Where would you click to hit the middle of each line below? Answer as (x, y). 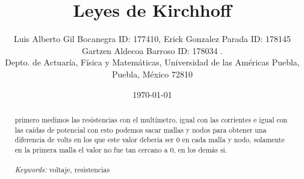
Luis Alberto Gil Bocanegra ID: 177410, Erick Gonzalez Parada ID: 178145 (152, 39)
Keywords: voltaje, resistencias (62, 170)
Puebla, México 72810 (152, 74)
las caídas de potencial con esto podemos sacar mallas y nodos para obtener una (141, 129)
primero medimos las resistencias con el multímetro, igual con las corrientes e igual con (151, 119)
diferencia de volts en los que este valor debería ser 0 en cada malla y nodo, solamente (150, 140)
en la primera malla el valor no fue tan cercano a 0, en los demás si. (121, 149)
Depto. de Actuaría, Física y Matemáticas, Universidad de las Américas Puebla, (152, 62)
